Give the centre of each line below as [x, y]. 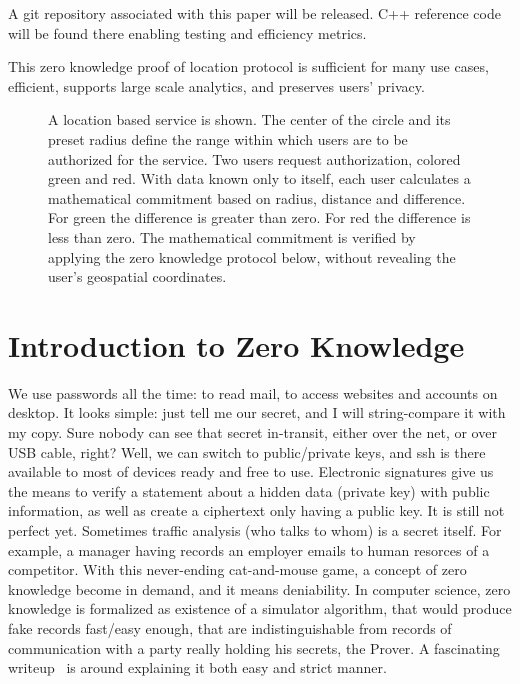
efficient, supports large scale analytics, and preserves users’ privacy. [216, 85]
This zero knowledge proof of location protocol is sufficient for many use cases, [248, 66]
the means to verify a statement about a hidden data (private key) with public [249, 490]
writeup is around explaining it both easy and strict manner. [197, 667]
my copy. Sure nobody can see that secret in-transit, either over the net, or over [252, 432]
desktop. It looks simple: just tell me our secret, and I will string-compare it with [257, 412]
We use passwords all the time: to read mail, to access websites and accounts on [253, 392]
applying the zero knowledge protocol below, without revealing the [252, 256]
